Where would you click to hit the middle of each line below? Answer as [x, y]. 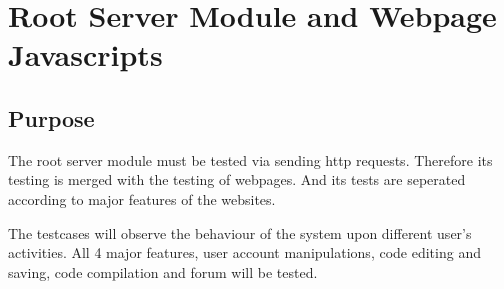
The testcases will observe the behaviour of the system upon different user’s [240, 232]
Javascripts [85, 54]
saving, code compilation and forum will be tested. [163, 271]
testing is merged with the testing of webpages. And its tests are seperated [237, 179]
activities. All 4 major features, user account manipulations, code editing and [244, 252]
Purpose [51, 117]
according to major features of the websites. [142, 198]
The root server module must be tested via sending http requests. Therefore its [250, 159]
